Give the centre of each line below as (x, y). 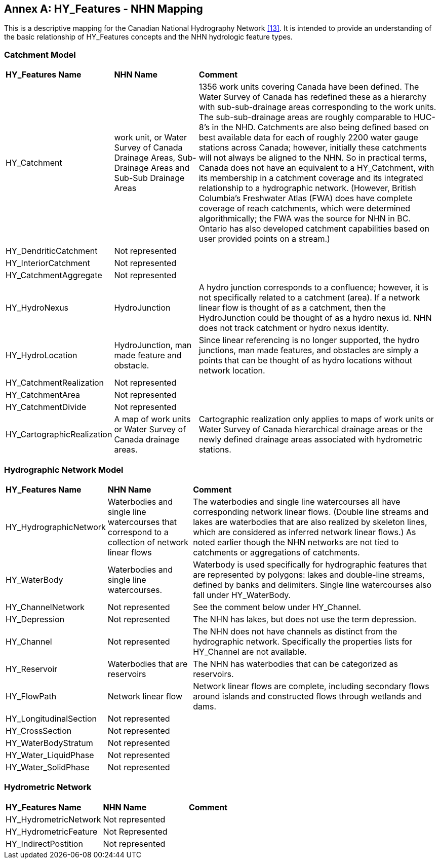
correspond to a (138, 532)
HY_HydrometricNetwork (53, 819)
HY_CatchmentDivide (46, 407)
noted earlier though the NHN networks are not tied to (296, 542)
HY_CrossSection (39, 730)
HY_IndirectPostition (44, 843)
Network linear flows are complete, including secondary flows (311, 686)
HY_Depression (35, 619)
